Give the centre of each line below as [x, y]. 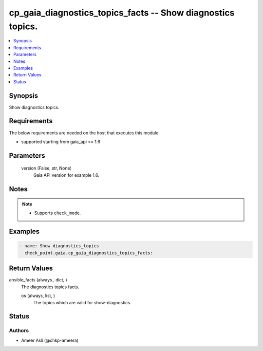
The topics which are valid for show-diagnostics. [82, 302]
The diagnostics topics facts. [50, 287]
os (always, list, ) [38, 296]
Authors [19, 331]
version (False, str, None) [46, 168]
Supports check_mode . [58, 213]
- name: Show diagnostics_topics [59, 246]
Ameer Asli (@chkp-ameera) [50, 340]
